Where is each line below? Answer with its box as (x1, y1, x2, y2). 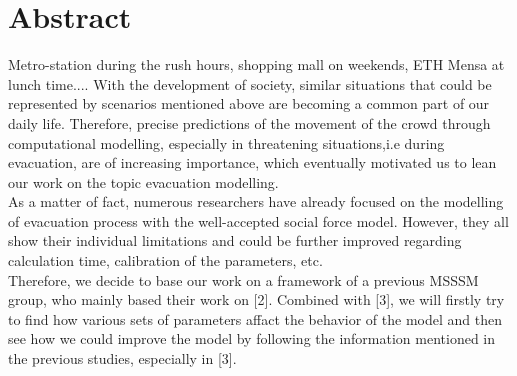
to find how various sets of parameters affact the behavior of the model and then (8, 308, 502, 329)
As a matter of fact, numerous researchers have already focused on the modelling (8, 191, 504, 212)
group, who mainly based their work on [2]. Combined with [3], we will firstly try (8, 289, 505, 310)
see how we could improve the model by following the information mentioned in (8, 328, 496, 349)
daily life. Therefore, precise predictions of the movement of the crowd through (8, 112, 491, 133)
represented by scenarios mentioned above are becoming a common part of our (8, 93, 490, 114)
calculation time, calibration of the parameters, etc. (8, 250, 323, 271)
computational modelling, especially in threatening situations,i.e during (8, 132, 445, 153)
